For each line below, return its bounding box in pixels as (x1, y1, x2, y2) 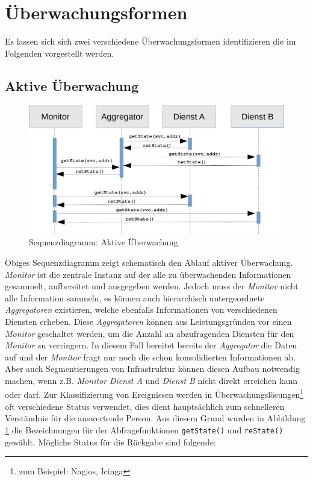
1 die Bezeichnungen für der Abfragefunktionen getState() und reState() (5, 423, 284, 436)
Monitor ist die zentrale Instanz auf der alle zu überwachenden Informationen (5, 268, 291, 280)
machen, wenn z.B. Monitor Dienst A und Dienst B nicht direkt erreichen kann (5, 374, 297, 386)
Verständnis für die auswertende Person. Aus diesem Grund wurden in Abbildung (5, 412, 306, 424)
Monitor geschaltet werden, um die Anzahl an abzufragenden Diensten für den (5, 327, 294, 339)
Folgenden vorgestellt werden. (5, 46, 114, 59)
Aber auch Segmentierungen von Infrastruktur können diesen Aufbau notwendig (5, 362, 300, 375)
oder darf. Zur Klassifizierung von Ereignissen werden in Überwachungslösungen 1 (5, 386, 304, 401)
